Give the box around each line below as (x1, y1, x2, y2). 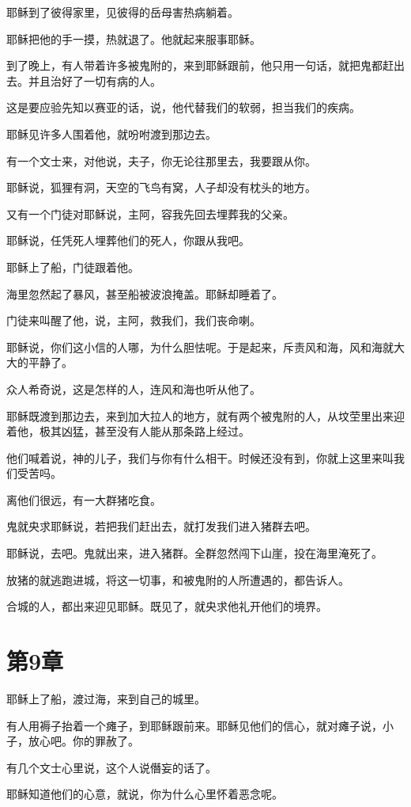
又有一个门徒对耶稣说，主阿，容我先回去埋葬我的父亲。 (6, 205, 294, 222)
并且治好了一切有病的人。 (28, 72, 161, 89)
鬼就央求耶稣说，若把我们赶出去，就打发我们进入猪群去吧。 (6, 518, 316, 535)
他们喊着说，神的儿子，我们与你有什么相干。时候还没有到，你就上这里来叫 (6, 449, 394, 466)
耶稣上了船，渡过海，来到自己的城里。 (6, 690, 205, 706)
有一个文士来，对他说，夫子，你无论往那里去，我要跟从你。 (6, 152, 316, 169)
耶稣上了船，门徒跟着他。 (6, 258, 139, 275)
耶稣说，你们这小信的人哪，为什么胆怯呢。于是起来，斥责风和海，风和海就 (6, 338, 394, 355)
